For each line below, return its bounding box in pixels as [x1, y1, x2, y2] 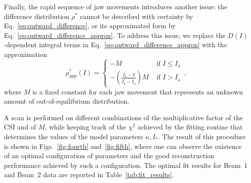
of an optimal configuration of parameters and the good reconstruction [4, 150, 215, 161]
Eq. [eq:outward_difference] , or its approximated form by [4, 20, 176, 31]
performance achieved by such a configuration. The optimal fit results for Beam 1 [4, 160, 248, 170]
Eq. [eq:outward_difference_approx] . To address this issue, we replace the [4, 30, 226, 40]
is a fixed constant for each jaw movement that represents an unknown [32, 86, 243, 96]
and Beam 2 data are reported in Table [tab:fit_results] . [4, 169, 174, 180]
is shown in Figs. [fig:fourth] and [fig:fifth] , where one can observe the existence [4, 141, 242, 151]
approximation [4, 49, 47, 59]
